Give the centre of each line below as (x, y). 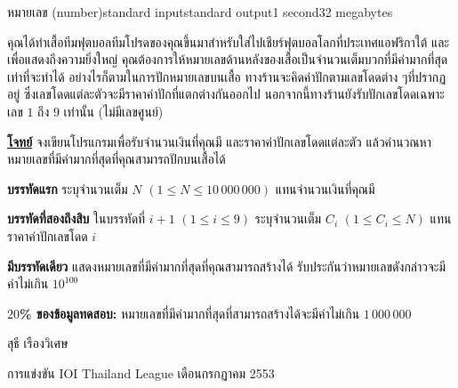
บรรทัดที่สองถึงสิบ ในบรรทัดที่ (76, 218)
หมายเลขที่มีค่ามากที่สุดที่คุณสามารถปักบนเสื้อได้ (117, 159)
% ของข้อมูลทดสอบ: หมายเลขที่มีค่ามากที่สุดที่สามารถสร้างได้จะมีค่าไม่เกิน (190, 313)
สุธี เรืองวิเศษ (38, 343)
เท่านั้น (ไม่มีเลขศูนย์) (113, 111)
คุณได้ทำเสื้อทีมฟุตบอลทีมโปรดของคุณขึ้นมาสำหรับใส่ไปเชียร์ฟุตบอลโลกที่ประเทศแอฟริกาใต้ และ (229, 41)
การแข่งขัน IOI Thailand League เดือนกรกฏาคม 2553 (141, 372)
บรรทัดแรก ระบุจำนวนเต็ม (68, 188)
